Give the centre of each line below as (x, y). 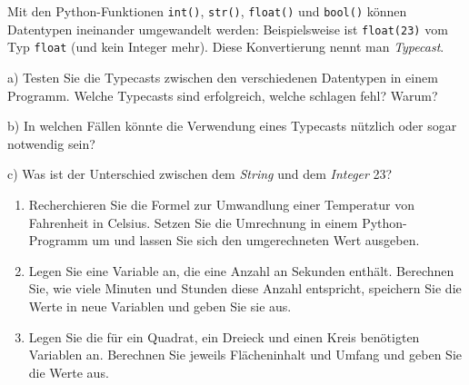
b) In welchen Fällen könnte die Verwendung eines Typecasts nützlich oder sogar (232, 126)
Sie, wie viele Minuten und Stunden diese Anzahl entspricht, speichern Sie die (245, 288)
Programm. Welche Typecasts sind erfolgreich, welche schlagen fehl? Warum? (223, 95)
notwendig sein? (51, 143)
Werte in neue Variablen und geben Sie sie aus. (160, 306)
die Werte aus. (69, 372)
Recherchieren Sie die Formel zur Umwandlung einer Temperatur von (221, 204)
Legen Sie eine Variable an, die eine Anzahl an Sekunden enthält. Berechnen (241, 270)
